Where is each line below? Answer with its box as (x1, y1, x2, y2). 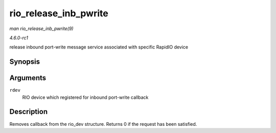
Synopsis (9, 58, 40, 66)
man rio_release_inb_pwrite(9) (9, 25, 74, 32)
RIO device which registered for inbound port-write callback (22, 94, 149, 100)
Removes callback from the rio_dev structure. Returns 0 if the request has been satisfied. (9, 121, 197, 127)
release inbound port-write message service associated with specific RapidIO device (9, 44, 189, 50)
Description (9, 108, 48, 116)
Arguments (9, 74, 47, 83)
